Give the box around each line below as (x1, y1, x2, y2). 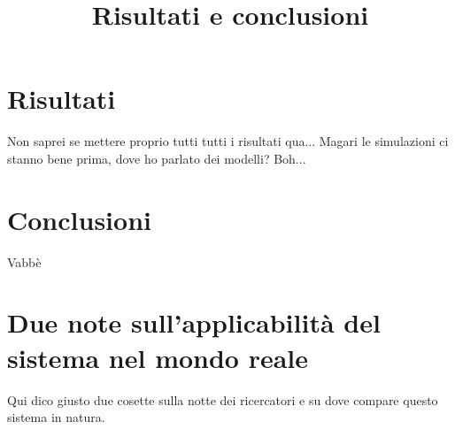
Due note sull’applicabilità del (7, 304, 381, 341)
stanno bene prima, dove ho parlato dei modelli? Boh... (7, 149, 306, 167)
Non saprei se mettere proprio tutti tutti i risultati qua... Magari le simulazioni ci (7, 132, 449, 150)
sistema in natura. (7, 408, 105, 426)
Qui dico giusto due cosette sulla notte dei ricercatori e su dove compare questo (7, 390, 438, 409)
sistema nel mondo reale (7, 339, 309, 375)
